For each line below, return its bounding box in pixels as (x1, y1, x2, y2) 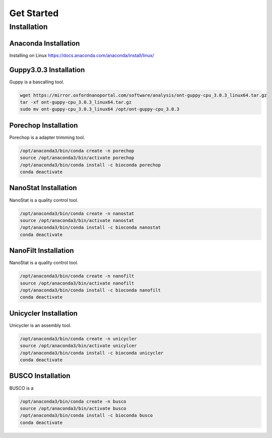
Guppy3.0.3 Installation (9, 66, 85, 74)
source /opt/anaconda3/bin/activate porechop (20, 155, 134, 161)
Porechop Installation (9, 121, 78, 130)
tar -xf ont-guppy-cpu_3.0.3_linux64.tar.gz (20, 99, 132, 105)
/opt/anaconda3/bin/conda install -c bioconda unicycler (20, 350, 164, 356)
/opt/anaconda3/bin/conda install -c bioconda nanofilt (20, 287, 161, 293)
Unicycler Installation (9, 309, 78, 317)
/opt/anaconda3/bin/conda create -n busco (20, 399, 126, 404)
